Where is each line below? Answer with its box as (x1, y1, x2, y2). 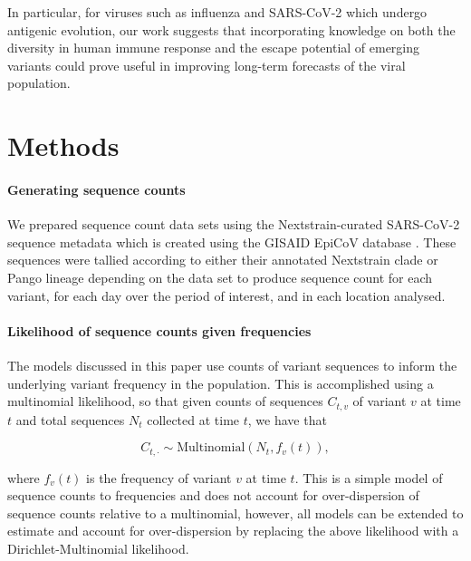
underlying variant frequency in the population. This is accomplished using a (7, 373, 434, 392)
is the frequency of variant (86, 468, 232, 487)
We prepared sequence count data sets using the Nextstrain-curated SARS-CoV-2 (7, 215, 460, 234)
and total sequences (15, 410, 125, 429)
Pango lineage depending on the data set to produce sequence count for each (7, 267, 433, 286)
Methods (7, 127, 120, 164)
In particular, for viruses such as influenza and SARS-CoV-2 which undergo (7, 3, 428, 21)
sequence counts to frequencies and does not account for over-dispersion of (7, 486, 419, 505)
